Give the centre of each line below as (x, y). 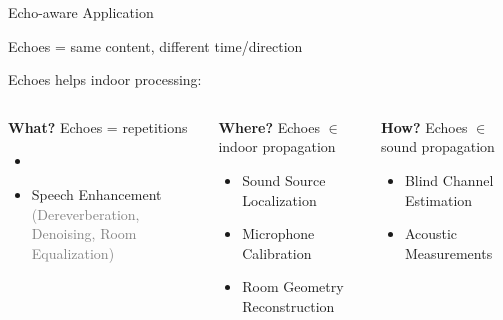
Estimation (438, 199)
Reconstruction (288, 305)
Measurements (448, 252)
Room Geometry (293, 286)
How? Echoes (424, 126)
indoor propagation (277, 146)
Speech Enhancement (96, 193)
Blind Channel (449, 179)
